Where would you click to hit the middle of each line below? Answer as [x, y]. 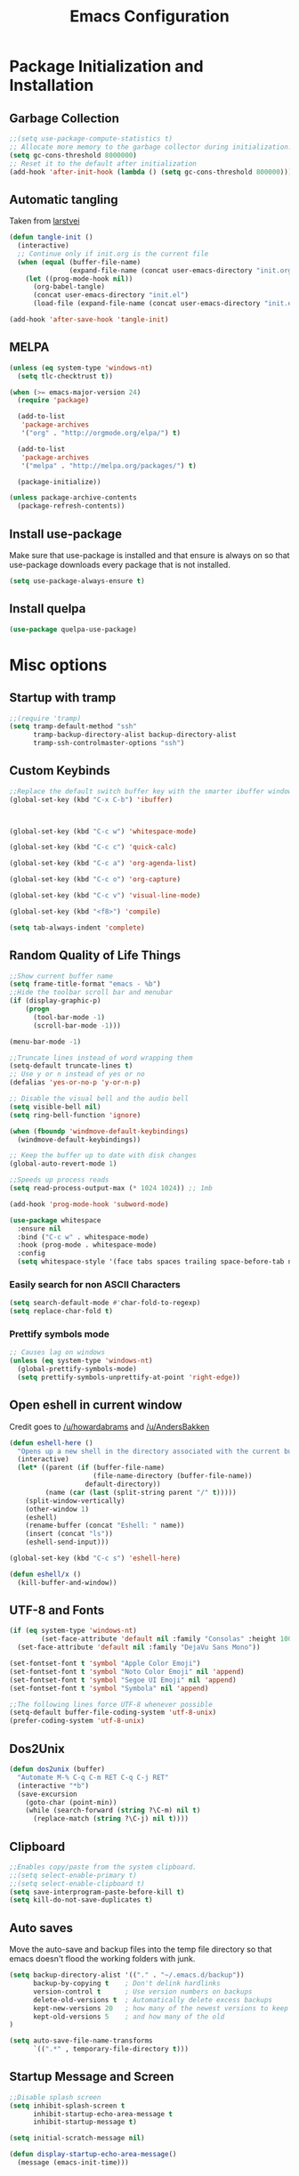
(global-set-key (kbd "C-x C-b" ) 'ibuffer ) [91, 800]
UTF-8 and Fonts [57, 1610]
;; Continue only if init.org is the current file [113, 254]
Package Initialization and [106, 66]
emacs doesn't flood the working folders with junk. [102, 1959]
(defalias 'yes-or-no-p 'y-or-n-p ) [75, 1083]
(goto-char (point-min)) [71, 1802]
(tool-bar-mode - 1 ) [69, 1017]
